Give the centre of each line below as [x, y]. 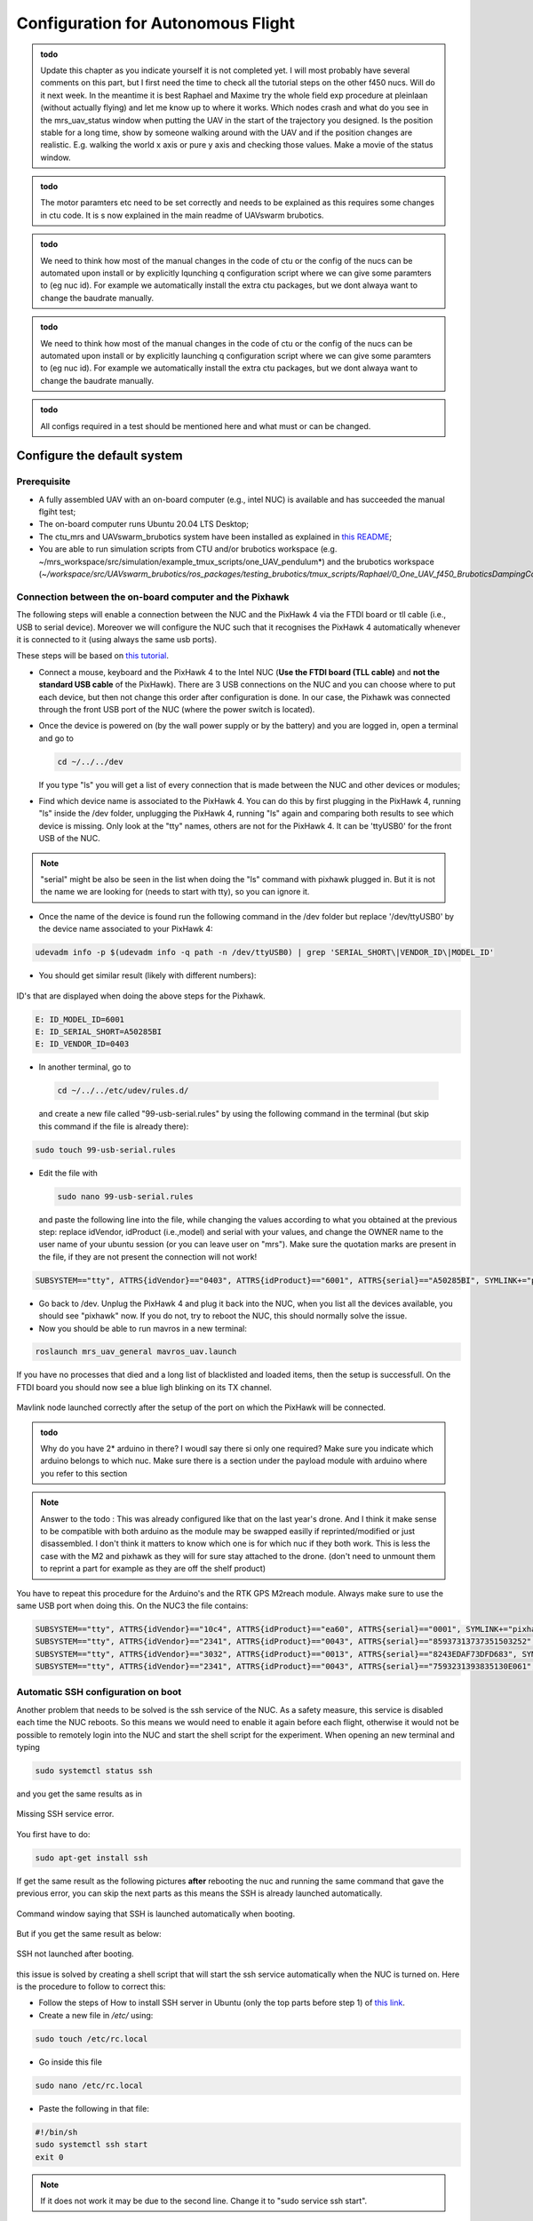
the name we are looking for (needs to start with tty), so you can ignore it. [175, 892]
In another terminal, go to [85, 1067]
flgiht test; [57, 512]
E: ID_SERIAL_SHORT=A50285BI [99, 1031]
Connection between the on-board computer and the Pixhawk [153, 597]
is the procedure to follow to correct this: [91, 1986]
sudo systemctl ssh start [91, 2145]
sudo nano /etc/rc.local [89, 2085]
